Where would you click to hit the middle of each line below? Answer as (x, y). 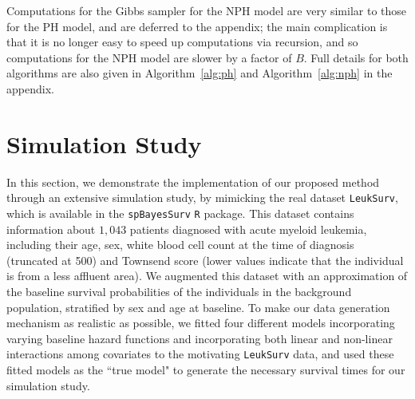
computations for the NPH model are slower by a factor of (149, 57)
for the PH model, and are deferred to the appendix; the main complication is (197, 26)
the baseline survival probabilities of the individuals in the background (179, 291)
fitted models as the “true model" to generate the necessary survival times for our (206, 369)
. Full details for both (356, 57)
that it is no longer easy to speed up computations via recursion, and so (182, 42)
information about (51, 229)
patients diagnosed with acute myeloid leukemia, (248, 229)
